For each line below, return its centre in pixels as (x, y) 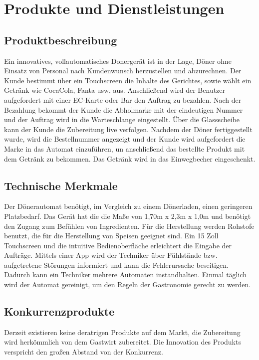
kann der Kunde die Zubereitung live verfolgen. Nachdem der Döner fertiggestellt (128, 129)
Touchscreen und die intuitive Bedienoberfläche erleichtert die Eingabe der (118, 245)
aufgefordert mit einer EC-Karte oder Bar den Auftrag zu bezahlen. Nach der (123, 99)
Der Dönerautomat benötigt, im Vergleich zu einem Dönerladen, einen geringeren (128, 206)
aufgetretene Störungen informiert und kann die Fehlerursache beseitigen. (116, 265)
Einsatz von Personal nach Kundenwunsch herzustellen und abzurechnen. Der (123, 71)
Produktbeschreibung (61, 40)
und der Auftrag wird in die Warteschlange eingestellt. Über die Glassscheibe (122, 119)
